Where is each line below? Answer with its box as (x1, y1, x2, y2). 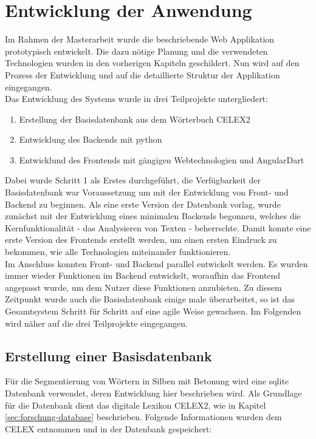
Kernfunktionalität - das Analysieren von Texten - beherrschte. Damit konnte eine (5, 221, 311, 234)
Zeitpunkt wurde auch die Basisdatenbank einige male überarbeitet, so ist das (5, 293, 295, 305)
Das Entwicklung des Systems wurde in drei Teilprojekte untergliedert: (5, 92, 268, 105)
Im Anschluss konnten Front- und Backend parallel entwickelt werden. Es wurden (5, 257, 308, 270)
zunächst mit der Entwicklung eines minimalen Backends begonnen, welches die (5, 209, 301, 222)
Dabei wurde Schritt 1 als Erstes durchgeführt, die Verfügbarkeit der (5, 174, 261, 186)
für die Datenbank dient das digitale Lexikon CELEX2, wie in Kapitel (5, 398, 266, 411)
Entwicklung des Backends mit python (19, 133, 162, 146)
